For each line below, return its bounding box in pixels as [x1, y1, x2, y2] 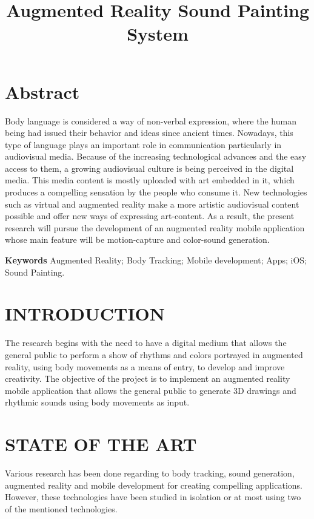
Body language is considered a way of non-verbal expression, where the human [5, 114, 296, 127]
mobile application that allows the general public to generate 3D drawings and [5, 384, 296, 396]
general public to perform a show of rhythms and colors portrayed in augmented [5, 348, 303, 361]
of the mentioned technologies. [5, 502, 118, 515]
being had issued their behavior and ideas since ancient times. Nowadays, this [5, 126, 293, 139]
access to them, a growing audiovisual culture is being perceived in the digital [5, 161, 294, 174]
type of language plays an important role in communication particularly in [5, 138, 282, 151]
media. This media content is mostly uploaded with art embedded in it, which [5, 174, 295, 186]
